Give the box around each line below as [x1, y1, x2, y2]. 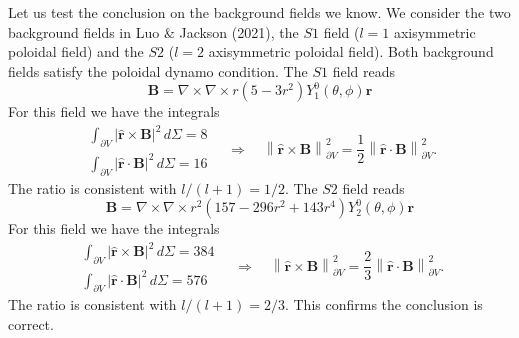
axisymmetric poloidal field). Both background [208, 41, 494, 62]
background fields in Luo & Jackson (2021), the [8, 21, 299, 42]
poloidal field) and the [8, 41, 144, 62]
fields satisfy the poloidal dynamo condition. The [8, 60, 308, 81]
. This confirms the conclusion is [284, 294, 483, 315]
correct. [8, 314, 54, 335]
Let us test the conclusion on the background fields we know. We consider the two [8, 2, 511, 22]
